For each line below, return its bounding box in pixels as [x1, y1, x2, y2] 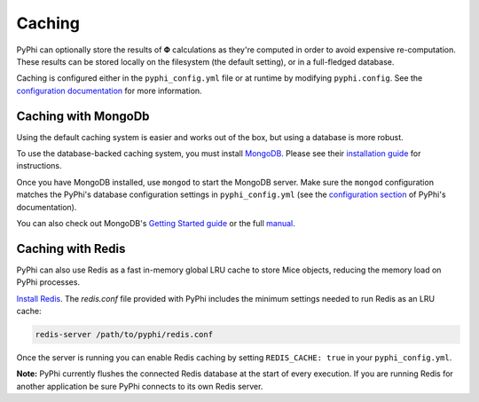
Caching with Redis [16, 240, 126, 256]
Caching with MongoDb [16, 108, 150, 123]
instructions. [16, 161, 62, 171]
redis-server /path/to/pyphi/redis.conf [35, 329, 213, 340]
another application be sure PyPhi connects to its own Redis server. [16, 381, 263, 391]
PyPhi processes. [16, 277, 80, 288]
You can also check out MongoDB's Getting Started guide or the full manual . [16, 217, 296, 228]
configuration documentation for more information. [16, 85, 203, 96]
